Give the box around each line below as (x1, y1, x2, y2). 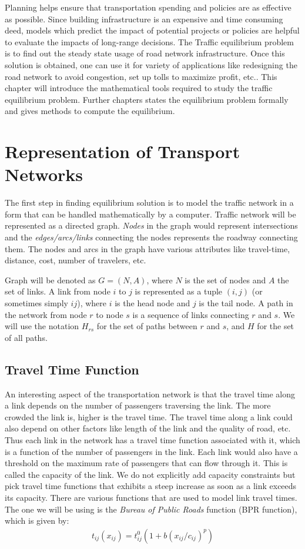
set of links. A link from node (5, 285, 110, 297)
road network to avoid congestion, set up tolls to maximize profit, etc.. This (5, 70, 277, 82)
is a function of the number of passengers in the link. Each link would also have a (5, 445, 298, 457)
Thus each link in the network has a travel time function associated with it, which (5, 433, 300, 446)
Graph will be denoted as (5, 273, 96, 286)
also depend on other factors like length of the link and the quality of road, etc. (5, 422, 291, 434)
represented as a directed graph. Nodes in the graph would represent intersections (5, 219, 298, 232)
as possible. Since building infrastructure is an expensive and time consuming (5, 12, 283, 25)
